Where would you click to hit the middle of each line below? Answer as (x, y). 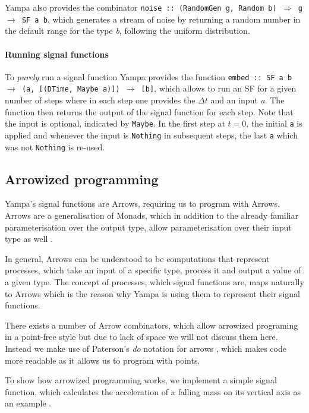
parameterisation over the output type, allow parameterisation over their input (148, 227)
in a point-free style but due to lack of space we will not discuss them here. (141, 337)
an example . (28, 403)
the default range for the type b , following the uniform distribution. (127, 31)
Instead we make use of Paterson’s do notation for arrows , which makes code (146, 348)
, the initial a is (274, 123)
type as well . (29, 239)
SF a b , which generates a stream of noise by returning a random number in (161, 19)
